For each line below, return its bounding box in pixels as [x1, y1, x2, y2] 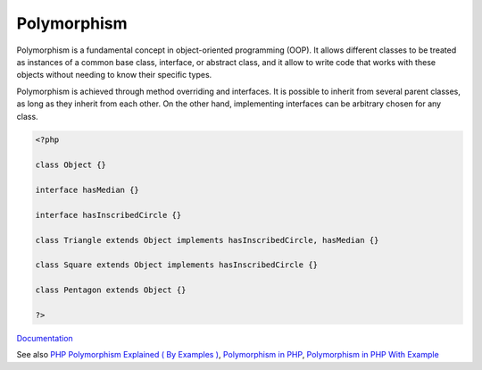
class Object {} [35, 160, 107, 170]
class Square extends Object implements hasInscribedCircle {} [35, 260, 319, 270]
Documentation [16, 332, 73, 343]
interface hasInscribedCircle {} [35, 210, 182, 220]
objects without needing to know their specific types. [16, 70, 212, 80]
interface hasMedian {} [35, 185, 140, 196]
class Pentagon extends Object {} [35, 285, 187, 295]
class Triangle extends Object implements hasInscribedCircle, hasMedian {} [35, 235, 379, 245]
